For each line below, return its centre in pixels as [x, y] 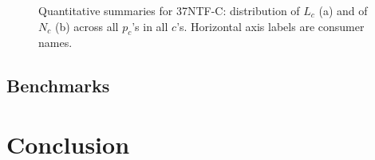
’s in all [150, 26]
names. [55, 43]
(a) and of [343, 10]
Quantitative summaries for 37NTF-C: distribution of [169, 10]
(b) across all [87, 26]
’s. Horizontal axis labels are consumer [270, 26]
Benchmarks [58, 86]
